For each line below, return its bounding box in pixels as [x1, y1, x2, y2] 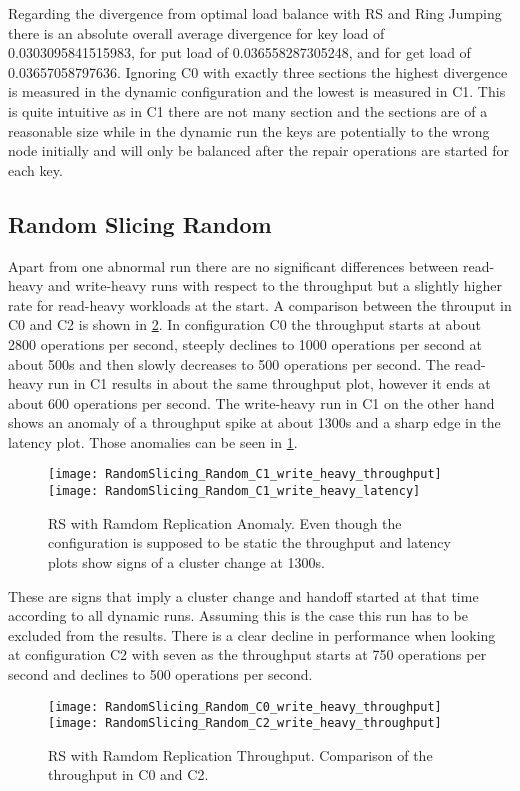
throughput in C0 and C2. [48, 764, 209, 785]
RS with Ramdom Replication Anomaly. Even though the [48, 512, 402, 533]
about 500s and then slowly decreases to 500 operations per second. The [8, 353, 450, 374]
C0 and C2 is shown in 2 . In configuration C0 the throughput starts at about [8, 314, 481, 335]
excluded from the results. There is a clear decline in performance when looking [8, 624, 496, 645]
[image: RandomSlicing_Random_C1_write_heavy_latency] [48, 484, 421, 499]
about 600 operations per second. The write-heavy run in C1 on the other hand [8, 392, 495, 413]
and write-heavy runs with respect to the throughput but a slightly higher [48, 275, 502, 296]
